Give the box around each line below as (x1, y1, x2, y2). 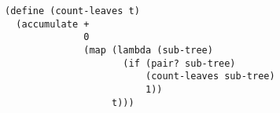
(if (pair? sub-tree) (123, 57, 236, 69)
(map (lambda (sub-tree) (83, 44, 213, 56)
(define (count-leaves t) (5, 5, 140, 16)
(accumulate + (16, 18, 90, 30)
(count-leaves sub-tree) (145, 71, 275, 82)
